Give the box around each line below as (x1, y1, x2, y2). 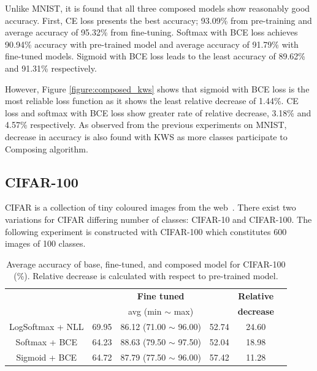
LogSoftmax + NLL (9, 320, 84, 332)
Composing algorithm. (5, 142, 88, 155)
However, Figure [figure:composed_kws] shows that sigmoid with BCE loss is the (5, 82, 310, 95)
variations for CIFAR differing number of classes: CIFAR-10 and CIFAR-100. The (5, 212, 312, 225)
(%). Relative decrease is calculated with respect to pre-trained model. (13, 269, 278, 282)
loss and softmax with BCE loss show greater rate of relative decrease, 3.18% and (5, 106, 311, 119)
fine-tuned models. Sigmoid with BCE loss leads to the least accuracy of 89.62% (5, 50, 305, 62)
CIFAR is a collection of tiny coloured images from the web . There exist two (5, 201, 296, 214)
